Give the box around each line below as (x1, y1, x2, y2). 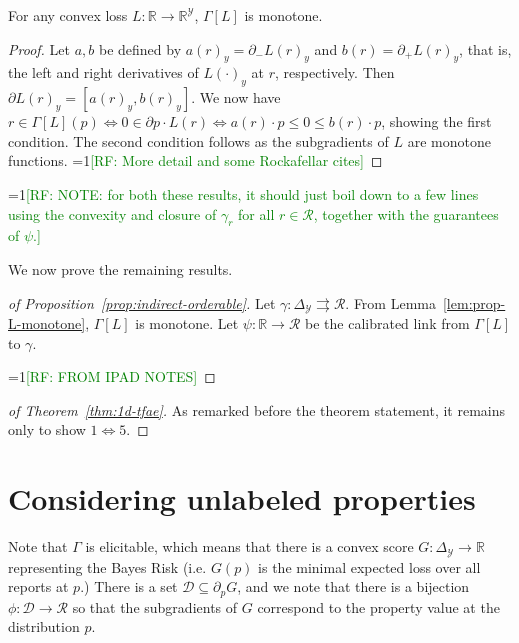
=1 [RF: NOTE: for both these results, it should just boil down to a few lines (8, 183, 479, 204)
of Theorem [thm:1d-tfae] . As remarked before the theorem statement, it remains (8, 399, 506, 420)
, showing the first (381, 111, 492, 132)
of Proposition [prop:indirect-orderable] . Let (8, 292, 276, 313)
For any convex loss (8, 5, 128, 25)
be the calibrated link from (305, 313, 470, 333)
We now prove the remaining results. (8, 258, 233, 279)
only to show (8, 419, 86, 440)
